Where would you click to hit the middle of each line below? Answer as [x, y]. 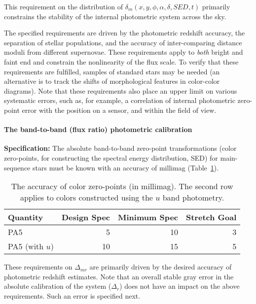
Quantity [26, 217]
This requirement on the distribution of [64, 6]
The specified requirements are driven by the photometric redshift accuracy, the [125, 33]
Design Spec [86, 217]
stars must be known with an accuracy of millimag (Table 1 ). [126, 167]
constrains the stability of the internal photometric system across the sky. [115, 16]
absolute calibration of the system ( [58, 286]
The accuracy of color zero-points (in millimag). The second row [122, 186]
